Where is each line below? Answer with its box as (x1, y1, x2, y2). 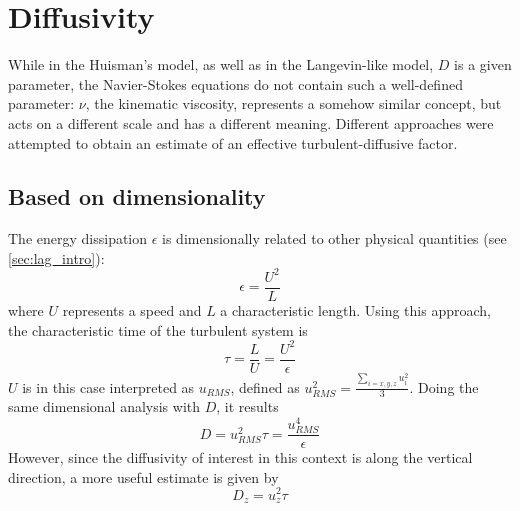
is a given (454, 54, 512, 75)
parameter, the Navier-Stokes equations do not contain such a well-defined (8, 73, 463, 94)
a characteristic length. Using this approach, (220, 300, 491, 321)
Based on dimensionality (8, 181, 266, 212)
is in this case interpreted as (22, 376, 195, 397)
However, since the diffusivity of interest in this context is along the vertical (8, 447, 473, 468)
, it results (216, 396, 279, 417)
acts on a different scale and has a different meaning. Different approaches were (8, 112, 494, 133)
